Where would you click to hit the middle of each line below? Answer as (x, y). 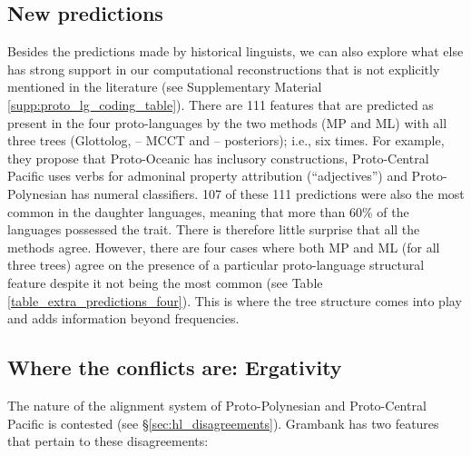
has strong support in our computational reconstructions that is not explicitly (224, 69)
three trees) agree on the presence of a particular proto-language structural (216, 265)
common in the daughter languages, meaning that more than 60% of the (208, 211)
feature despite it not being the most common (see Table (165, 282)
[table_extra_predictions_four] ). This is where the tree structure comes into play (235, 300)
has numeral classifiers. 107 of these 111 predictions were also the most (268, 193)
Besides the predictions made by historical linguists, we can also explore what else (235, 51)
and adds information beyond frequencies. (123, 318)
